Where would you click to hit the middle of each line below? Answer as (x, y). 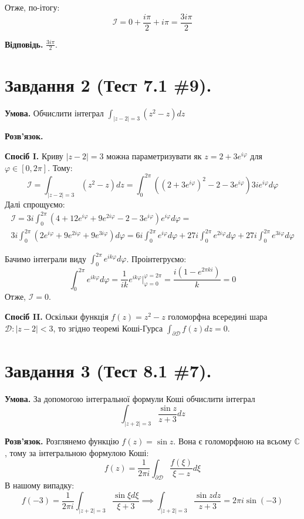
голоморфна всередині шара (218, 316)
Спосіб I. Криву (34, 156)
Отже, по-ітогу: (32, 7)
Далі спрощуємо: (35, 204)
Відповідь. (24, 44)
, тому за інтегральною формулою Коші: (77, 452)
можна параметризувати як (154, 156)
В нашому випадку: (40, 485)
